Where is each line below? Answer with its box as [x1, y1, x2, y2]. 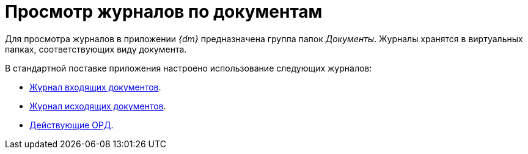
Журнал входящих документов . [29, 81, 161, 92]
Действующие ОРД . [29, 119, 114, 130]
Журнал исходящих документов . [29, 100, 166, 111]
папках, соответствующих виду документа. [5, 43, 187, 54]
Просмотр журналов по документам [5, 1, 323, 22]
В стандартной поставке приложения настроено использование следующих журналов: [5, 62, 372, 73]
